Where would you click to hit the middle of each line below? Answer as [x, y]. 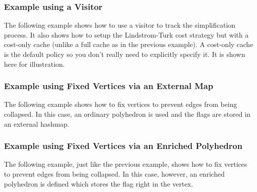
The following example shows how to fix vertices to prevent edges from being [121, 104]
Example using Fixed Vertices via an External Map [109, 86]
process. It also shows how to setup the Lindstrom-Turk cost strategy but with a [126, 34]
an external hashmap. [37, 123]
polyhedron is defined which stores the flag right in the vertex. [99, 183]
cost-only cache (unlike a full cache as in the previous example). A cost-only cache [129, 44]
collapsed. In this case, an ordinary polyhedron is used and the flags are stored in [127, 114]
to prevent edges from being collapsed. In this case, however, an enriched [114, 174]
